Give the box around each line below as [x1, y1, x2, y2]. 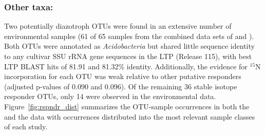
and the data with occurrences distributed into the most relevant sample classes [4, 111, 255, 122]
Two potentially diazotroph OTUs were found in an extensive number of [4, 21, 232, 31]
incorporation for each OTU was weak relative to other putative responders [4, 71, 241, 82]
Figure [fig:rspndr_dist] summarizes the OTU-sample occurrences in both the [4, 101, 250, 111]
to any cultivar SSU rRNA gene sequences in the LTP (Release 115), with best [4, 51, 252, 61]
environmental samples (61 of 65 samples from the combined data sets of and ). [4, 30, 254, 41]
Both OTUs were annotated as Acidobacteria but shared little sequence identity [4, 41, 255, 51]
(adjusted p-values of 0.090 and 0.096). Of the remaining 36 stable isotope [4, 81, 237, 91]
